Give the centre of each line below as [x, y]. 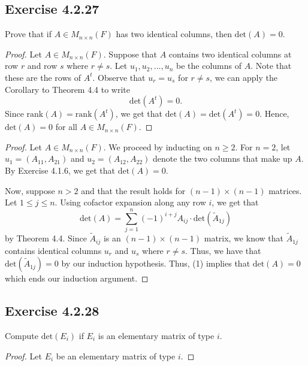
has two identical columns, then [174, 34]
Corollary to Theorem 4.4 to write [67, 89]
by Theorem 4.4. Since [46, 238]
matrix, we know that [244, 238]
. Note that [271, 66]
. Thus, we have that [223, 250]
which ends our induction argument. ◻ [77, 278]
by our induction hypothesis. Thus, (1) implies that [156, 263]
